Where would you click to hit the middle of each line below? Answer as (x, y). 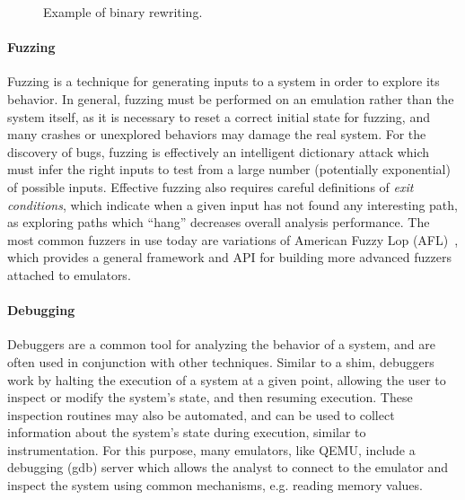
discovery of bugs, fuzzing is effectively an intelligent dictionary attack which (219, 151)
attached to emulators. (69, 274)
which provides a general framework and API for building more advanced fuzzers (229, 257)
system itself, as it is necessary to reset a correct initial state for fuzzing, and (219, 116)
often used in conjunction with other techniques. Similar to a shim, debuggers (221, 361)
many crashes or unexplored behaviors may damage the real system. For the (217, 134)
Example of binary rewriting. (123, 12)
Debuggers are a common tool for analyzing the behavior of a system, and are (221, 344)
